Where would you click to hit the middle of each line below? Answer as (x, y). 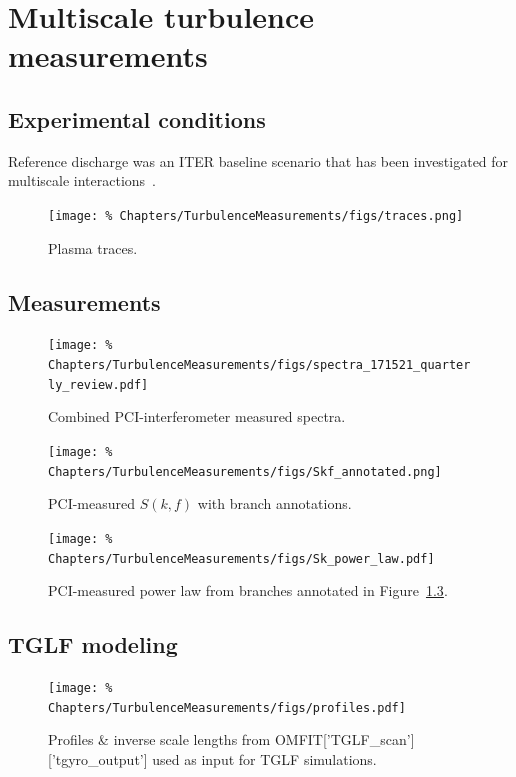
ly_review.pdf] (98, 384)
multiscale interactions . (82, 180)
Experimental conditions (137, 118)
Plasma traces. (93, 247)
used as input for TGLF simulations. (264, 758)
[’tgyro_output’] (98, 758)
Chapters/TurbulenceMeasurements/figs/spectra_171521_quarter (259, 365)
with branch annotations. (274, 503)
